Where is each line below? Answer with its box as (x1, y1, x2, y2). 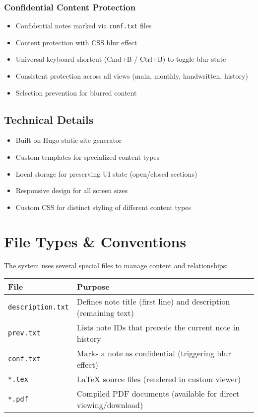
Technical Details (4, 111, 94, 127)
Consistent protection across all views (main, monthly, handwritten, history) (15, 71, 248, 81)
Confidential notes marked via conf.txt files (15, 20, 152, 31)
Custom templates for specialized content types (15, 152, 160, 162)
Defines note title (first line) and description (76, 296, 230, 308)
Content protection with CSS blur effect (15, 37, 137, 47)
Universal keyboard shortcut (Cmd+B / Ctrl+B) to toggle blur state (15, 54, 226, 64)
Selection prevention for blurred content (15, 87, 137, 98)
